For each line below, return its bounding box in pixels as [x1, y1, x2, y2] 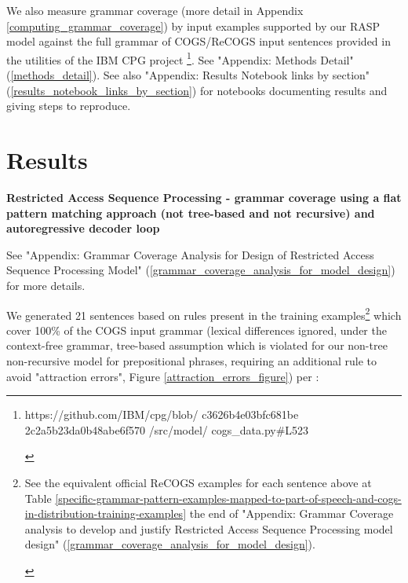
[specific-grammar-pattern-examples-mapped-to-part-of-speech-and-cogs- [55, 489, 402, 506]
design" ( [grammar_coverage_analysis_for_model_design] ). [24, 536, 315, 552]
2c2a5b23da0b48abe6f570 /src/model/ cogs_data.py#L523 [24, 421, 309, 438]
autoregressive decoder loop [6, 220, 160, 236]
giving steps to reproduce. [6, 97, 131, 114]
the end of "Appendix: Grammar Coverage [189, 505, 394, 522]
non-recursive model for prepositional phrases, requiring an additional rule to [6, 352, 377, 368]
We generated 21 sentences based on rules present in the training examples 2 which [6, 304, 402, 323]
